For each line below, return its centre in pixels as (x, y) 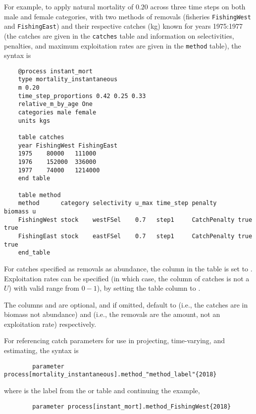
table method (39, 195)
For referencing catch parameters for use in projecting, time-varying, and (114, 340)
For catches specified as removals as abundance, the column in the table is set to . (128, 268)
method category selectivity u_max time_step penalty (117, 203)
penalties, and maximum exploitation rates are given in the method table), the (123, 45)
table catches (41, 137)
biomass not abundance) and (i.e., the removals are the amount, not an (112, 314)
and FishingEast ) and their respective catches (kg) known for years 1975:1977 (124, 26)
